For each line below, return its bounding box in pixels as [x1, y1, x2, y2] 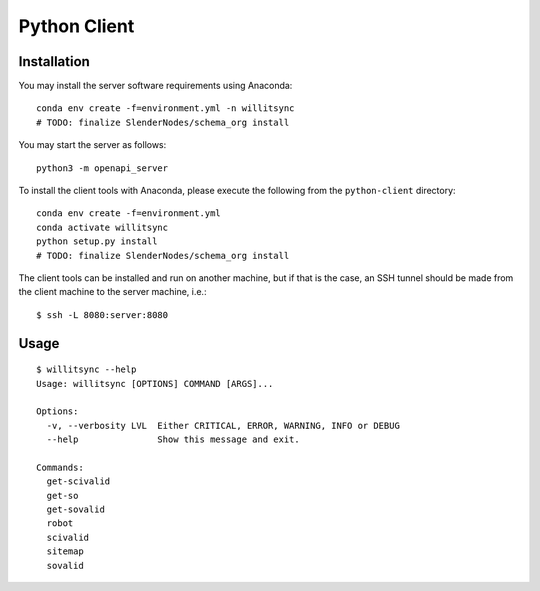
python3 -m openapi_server [36, 162, 169, 174]
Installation [18, 53, 90, 70]
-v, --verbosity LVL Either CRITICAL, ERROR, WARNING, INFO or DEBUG [46, 420, 400, 431]
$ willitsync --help [36, 364, 137, 375]
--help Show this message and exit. [46, 434, 300, 445]
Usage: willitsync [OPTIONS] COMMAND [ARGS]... [36, 378, 274, 389]
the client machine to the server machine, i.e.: [18, 286, 207, 298]
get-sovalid [46, 504, 105, 515]
